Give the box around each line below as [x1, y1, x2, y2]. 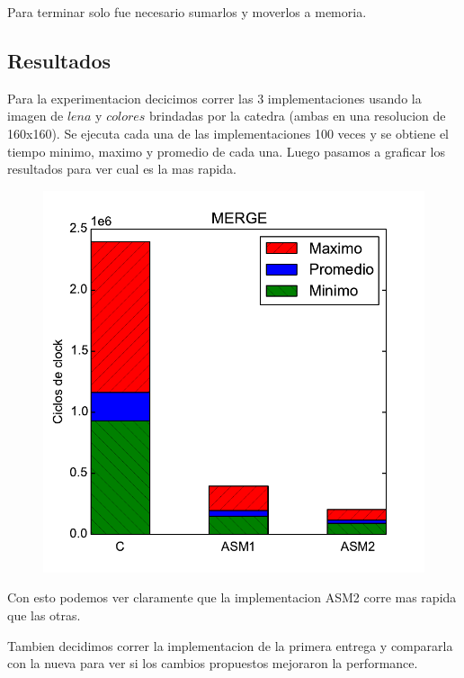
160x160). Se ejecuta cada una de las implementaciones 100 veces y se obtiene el [7, 123, 449, 142]
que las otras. [7, 605, 81, 624]
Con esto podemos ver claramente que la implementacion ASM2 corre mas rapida [7, 588, 457, 607]
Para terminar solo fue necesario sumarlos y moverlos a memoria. [7, 3, 367, 21]
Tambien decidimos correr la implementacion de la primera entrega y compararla [7, 636, 453, 655]
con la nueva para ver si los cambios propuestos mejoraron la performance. [7, 654, 418, 673]
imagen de [7, 106, 64, 125]
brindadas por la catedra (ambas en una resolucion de [149, 106, 446, 125]
